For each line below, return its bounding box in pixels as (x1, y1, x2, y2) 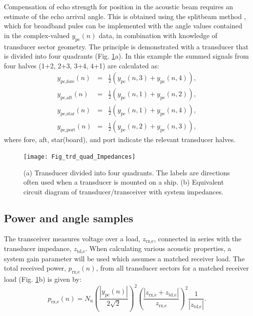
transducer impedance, (4, 243, 72, 253)
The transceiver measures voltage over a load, (4, 233, 141, 243)
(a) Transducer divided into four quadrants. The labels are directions (23, 167, 230, 177)
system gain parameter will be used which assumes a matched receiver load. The (4, 253, 245, 263)
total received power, (4, 263, 66, 273)
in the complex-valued (4, 30, 70, 40)
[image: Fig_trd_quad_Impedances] (23, 153, 136, 161)
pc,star (60, 111, 75, 117)
